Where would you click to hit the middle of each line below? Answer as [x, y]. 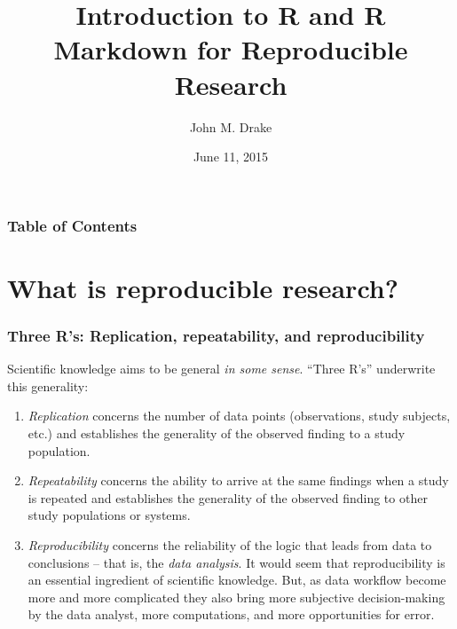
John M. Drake [231, 126]
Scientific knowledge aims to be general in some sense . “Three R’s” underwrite [221, 369]
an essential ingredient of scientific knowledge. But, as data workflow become [237, 580]
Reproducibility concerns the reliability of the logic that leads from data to [230, 544]
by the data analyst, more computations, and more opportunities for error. [231, 614]
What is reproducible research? [203, 287]
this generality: [48, 385]
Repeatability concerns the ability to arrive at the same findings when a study [238, 480]
